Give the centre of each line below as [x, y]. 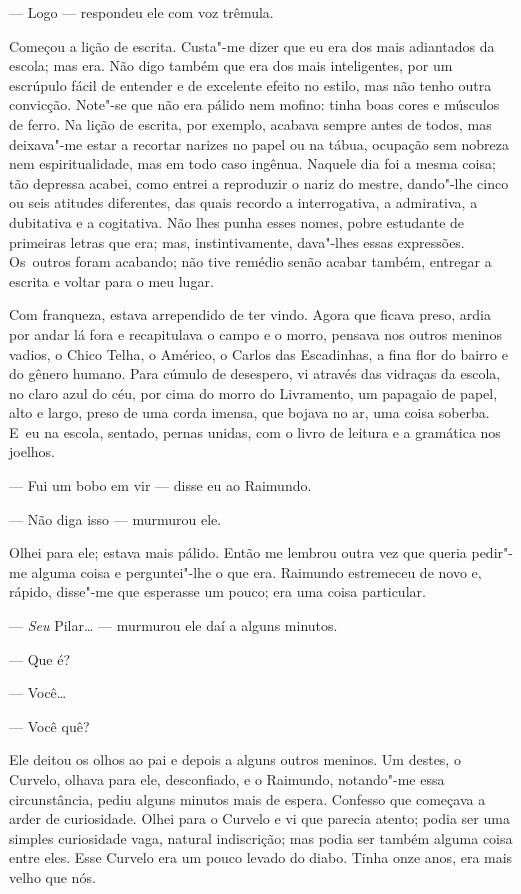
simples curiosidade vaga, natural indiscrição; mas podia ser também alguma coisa [261, 837]
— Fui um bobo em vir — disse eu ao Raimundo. [160, 485]
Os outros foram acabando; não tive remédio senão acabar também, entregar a [250, 261]
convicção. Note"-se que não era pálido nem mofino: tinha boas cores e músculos [254, 104]
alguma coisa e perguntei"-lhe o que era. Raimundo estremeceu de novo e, [256, 571]
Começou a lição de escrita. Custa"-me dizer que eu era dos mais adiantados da [252, 45]
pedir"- [492, 552]
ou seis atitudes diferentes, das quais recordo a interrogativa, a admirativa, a [243, 202]
